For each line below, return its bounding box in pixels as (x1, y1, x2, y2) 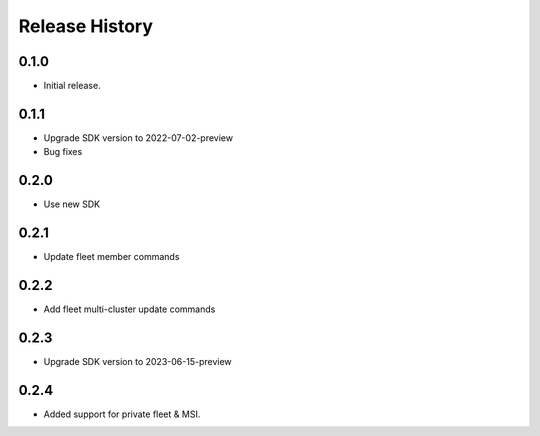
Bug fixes (43, 146, 83, 158)
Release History (18, 15, 154, 37)
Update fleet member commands (43, 251, 180, 263)
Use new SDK (43, 198, 100, 210)
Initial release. (43, 80, 101, 92)
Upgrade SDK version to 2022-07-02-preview (43, 131, 234, 144)
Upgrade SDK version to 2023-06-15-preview (43, 355, 232, 367)
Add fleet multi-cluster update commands (43, 303, 216, 315)
